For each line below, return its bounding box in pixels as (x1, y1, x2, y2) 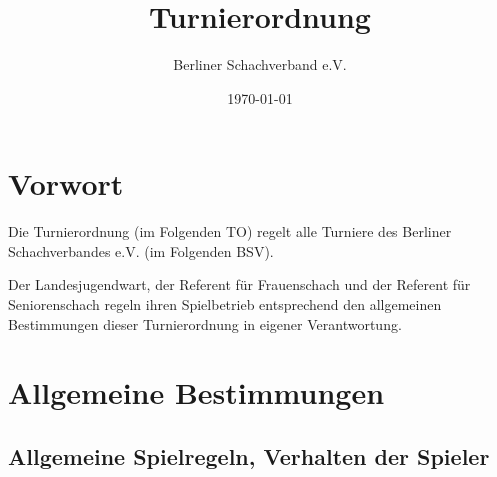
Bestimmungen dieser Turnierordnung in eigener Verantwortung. (8, 313, 402, 334)
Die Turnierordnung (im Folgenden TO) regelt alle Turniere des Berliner (8, 221, 452, 242)
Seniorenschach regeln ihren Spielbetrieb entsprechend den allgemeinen (8, 294, 442, 315)
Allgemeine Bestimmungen (8, 372, 385, 413)
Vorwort (8, 163, 124, 204)
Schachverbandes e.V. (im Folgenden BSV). (8, 240, 274, 261)
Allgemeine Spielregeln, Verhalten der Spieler (8, 440, 490, 471)
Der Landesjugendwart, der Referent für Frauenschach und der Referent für (8, 274, 471, 295)
